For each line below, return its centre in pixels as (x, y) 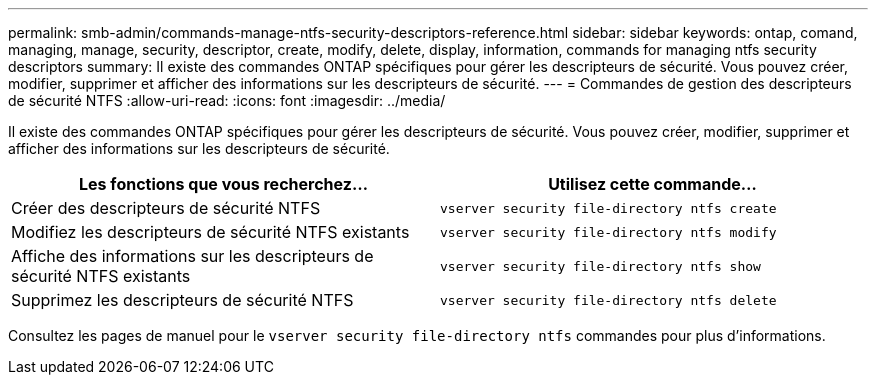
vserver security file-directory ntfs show (600, 266)
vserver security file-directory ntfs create (608, 208)
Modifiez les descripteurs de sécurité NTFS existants (210, 232)
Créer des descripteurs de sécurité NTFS (166, 208)
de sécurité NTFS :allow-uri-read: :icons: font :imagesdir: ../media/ (227, 100)
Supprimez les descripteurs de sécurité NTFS (182, 300)
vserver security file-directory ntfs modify (608, 232)
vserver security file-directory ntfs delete (608, 300)
